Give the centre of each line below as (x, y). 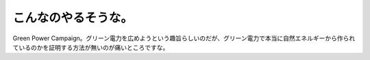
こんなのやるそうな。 (73, 18)
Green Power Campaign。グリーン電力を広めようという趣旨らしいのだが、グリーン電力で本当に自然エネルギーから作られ (184, 38)
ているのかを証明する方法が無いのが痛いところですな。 (91, 47)
